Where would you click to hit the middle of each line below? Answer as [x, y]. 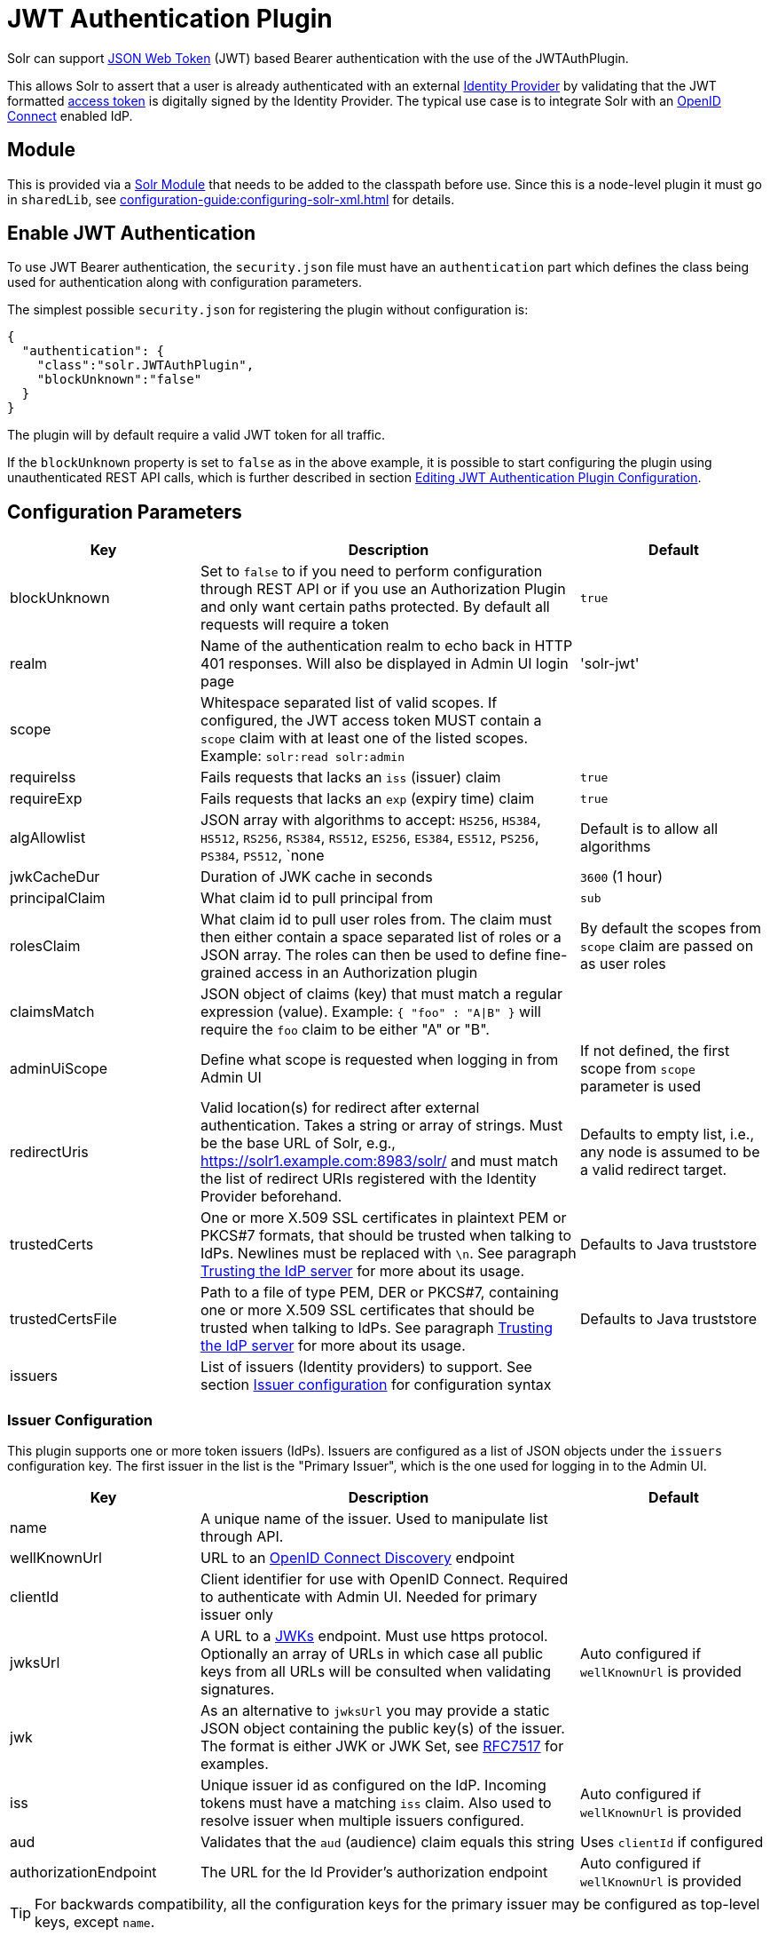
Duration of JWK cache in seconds [317, 877]
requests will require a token [295, 625]
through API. [242, 1537]
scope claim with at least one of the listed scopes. [365, 738]
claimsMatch [52, 1012]
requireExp [46, 799]
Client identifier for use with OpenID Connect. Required [385, 1579]
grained [226, 973]
